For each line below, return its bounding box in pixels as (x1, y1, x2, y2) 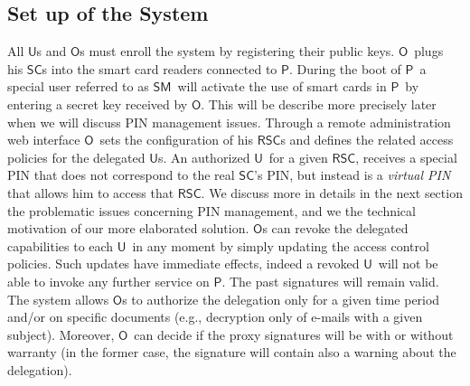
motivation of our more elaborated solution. (7, 219, 249, 238)
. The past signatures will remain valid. (221, 271, 439, 290)
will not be (378, 254, 438, 273)
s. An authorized (157, 147, 250, 166)
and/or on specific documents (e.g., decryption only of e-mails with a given (7, 307, 423, 326)
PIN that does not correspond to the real (7, 165, 235, 184)
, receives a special (355, 147, 457, 166)
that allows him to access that (7, 183, 174, 202)
